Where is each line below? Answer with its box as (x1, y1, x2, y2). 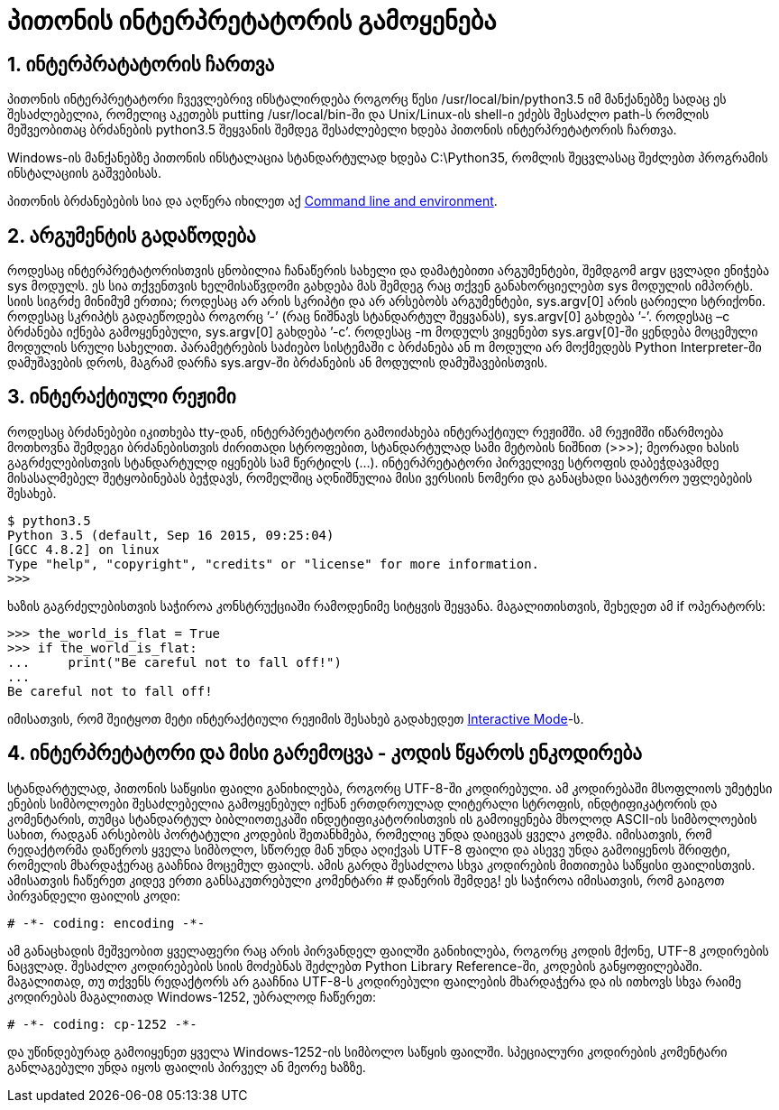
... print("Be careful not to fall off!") (7, 654, 342, 670)
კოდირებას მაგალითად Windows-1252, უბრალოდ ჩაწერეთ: (7, 988, 377, 1004)
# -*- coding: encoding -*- (7, 915, 206, 930)
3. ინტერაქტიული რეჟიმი (7, 385, 236, 409)
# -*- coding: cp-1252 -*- (7, 1016, 197, 1031)
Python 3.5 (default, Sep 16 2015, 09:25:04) (7, 527, 335, 542)
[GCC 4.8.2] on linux (7, 541, 160, 557)
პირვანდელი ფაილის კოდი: (7, 887, 180, 903)
